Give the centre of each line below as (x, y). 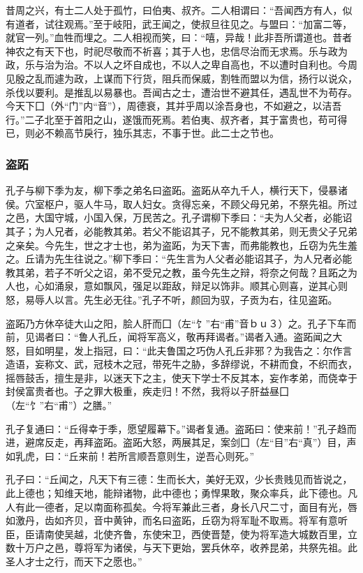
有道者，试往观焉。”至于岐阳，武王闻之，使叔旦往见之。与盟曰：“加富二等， (179, 23)
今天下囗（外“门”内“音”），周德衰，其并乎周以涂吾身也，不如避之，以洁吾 (174, 106)
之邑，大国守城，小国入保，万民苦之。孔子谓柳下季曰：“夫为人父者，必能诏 (179, 217)
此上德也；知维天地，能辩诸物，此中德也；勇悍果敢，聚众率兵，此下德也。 (177, 493)
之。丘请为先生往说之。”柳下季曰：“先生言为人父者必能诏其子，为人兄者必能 (179, 259)
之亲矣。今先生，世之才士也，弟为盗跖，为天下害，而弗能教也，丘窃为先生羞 (181, 245)
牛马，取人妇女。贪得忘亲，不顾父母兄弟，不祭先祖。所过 (225, 203)
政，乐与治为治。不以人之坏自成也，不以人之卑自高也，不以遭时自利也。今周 (181, 65)
